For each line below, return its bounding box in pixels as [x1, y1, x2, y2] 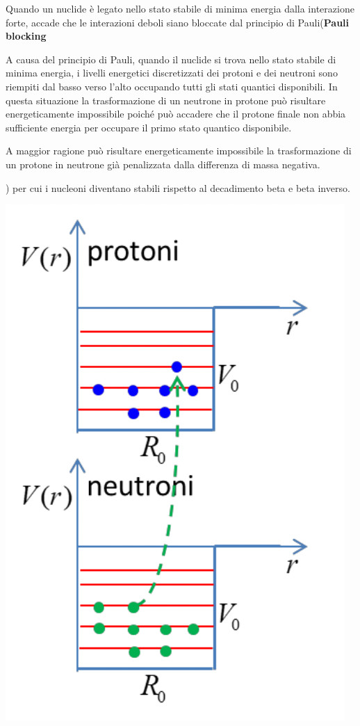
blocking [6, 29, 47, 43]
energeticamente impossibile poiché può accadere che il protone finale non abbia [6, 106, 346, 121]
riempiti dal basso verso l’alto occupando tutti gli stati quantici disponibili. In [6, 79, 338, 93]
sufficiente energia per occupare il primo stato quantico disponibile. [6, 120, 292, 134]
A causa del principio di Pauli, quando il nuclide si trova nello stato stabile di [6, 51, 336, 66]
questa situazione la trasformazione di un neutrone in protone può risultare [6, 92, 326, 107]
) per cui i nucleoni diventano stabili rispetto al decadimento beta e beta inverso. [6, 180, 350, 195]
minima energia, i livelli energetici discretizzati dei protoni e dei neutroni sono [6, 65, 338, 80]
